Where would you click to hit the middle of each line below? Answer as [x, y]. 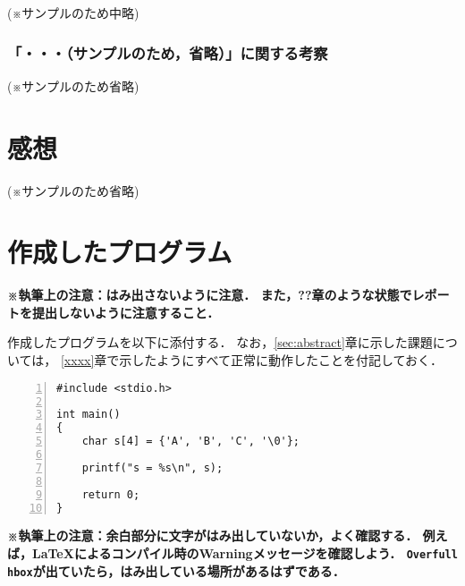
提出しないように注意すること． [126, 312]
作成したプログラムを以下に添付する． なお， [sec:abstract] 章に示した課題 [220, 342]
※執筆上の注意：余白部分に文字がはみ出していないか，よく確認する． [213, 535]
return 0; [111, 494]
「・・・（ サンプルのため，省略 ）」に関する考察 [168, 52]
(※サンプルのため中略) [73, 13]
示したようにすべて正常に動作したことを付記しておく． [281, 360]
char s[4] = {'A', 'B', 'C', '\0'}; [191, 442]
